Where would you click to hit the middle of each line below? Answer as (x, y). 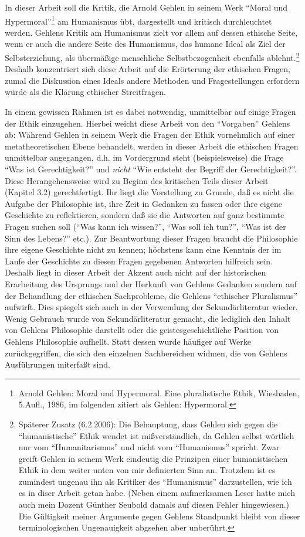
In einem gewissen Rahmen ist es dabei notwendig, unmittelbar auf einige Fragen (150, 112)
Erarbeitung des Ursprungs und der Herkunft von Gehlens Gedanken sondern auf (151, 283)
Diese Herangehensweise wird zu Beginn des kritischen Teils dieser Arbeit (137, 180)
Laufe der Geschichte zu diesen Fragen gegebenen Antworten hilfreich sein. (139, 261)
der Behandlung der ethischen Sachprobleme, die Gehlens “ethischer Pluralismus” (151, 295)
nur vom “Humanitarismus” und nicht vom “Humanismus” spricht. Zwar (149, 447)
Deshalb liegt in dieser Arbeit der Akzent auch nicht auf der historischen (135, 272)
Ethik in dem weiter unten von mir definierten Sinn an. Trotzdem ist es (147, 470)
